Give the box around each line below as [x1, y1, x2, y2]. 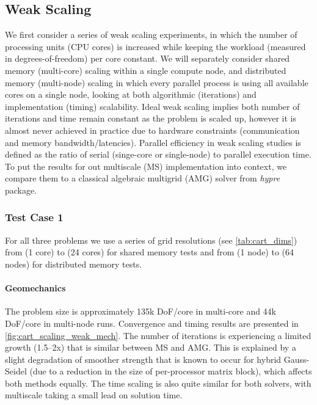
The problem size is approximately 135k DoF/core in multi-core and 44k [5, 305, 277, 318]
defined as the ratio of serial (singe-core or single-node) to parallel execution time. [5, 148, 312, 161]
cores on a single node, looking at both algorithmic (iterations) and [5, 88, 257, 101]
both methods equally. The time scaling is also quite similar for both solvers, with [5, 376, 312, 389]
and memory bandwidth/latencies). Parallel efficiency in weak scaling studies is [5, 136, 301, 148]
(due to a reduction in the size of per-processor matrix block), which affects [29, 365, 312, 378]
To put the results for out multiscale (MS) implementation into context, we [5, 159, 287, 172]
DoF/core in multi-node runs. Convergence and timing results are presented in [5, 316, 299, 329]
